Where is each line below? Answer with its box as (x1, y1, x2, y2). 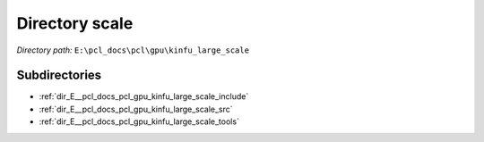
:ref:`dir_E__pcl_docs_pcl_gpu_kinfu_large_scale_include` (39, 91, 249, 102)
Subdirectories (16, 68, 102, 83)
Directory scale (16, 13, 134, 33)
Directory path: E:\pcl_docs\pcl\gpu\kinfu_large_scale (16, 45, 250, 55)
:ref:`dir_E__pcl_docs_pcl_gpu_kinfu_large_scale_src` (39, 104, 233, 114)
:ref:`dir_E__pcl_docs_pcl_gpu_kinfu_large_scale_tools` (39, 116, 239, 127)
